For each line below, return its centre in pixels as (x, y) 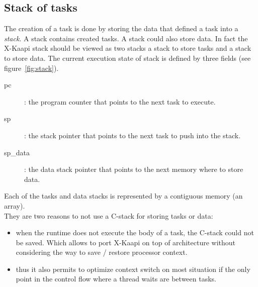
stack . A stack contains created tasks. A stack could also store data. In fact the (126, 38)
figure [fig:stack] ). (31, 68)
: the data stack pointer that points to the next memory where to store (134, 169)
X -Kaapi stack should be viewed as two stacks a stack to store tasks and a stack (128, 48)
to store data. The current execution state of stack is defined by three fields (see (127, 58)
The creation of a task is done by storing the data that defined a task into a (121, 28)
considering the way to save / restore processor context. (102, 252)
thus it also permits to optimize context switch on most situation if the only (133, 269)
